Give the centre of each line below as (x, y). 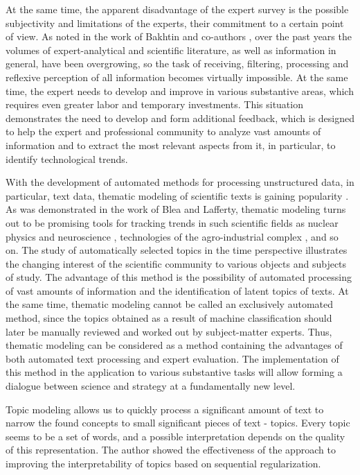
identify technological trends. (67, 158)
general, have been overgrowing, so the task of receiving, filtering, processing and (177, 63)
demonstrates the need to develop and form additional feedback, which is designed (180, 118)
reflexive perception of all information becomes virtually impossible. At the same (177, 77)
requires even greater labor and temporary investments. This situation (154, 104)
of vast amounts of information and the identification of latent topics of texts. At (177, 290)
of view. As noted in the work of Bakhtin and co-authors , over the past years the (179, 36)
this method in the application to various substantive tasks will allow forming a (174, 372)
